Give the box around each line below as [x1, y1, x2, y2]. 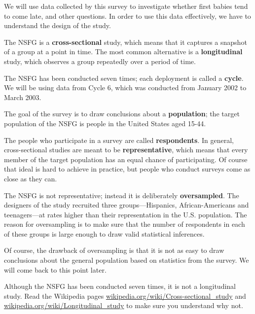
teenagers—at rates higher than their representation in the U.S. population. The [4, 209, 247, 219]
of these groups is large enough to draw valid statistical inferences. [4, 228, 205, 239]
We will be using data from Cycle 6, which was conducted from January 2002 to [4, 82, 247, 93]
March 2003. [4, 92, 41, 102]
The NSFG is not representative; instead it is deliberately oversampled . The [4, 190, 239, 200]
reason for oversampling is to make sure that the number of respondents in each [4, 219, 245, 229]
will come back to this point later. [4, 264, 107, 275]
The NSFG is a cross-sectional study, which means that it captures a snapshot [4, 36, 247, 47]
